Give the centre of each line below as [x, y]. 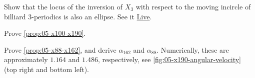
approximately [26, 59]
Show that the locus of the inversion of [63, 6]
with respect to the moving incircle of [193, 6]
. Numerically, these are [193, 49]
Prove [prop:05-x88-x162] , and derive [60, 49]
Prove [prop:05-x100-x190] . [45, 33]
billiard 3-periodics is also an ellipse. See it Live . [78, 16]
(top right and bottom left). [47, 69]
